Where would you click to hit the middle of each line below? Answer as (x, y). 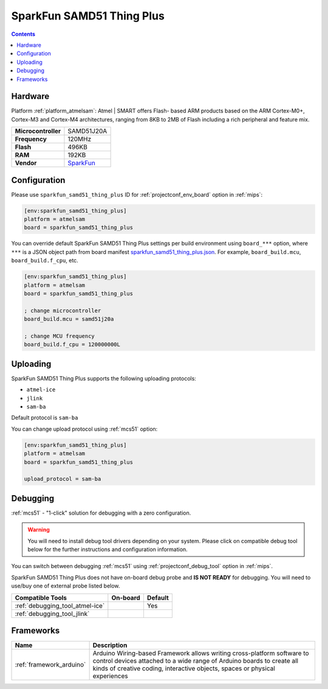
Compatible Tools (41, 597)
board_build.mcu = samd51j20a (69, 319)
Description (110, 645)
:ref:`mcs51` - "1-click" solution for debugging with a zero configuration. (101, 513)
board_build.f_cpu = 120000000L (72, 344)
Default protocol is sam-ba (45, 418)
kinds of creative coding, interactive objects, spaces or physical (184, 668)
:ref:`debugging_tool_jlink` (52, 614)
